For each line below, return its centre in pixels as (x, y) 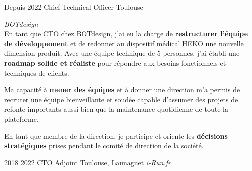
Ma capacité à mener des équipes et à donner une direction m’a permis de (122, 90)
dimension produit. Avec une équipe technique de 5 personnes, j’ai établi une (122, 53)
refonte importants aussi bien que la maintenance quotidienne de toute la (116, 109)
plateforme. (21, 119)
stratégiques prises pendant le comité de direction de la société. (104, 146)
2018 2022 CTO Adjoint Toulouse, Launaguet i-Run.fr (87, 162)
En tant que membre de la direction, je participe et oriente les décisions (116, 136)
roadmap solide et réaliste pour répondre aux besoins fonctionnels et (115, 62)
